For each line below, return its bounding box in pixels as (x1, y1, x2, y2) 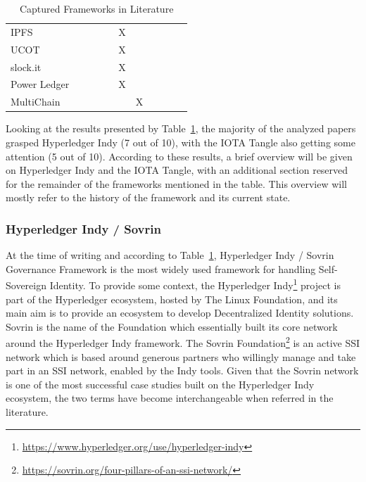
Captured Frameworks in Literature (19, 1, 174, 15)
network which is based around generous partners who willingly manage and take (6, 349, 356, 364)
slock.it (11, 59, 42, 74)
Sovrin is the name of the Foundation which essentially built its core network (6, 319, 338, 334)
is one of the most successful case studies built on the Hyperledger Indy (6, 376, 315, 391)
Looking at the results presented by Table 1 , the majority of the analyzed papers (6, 121, 356, 136)
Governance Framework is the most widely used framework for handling (6, 261, 316, 276)
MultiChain (11, 94, 61, 109)
